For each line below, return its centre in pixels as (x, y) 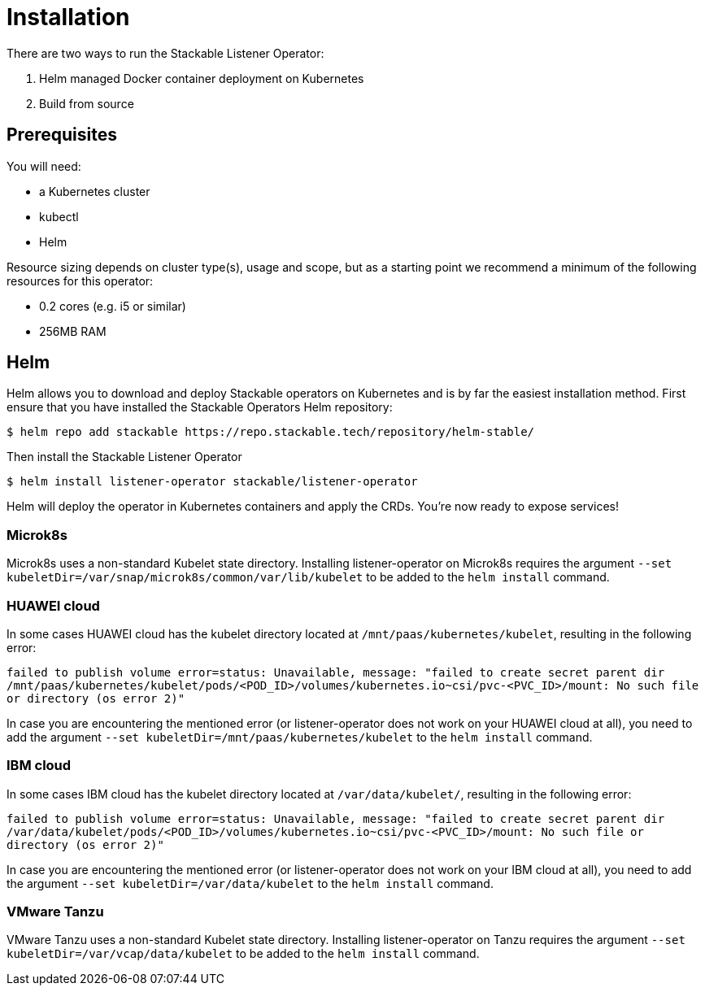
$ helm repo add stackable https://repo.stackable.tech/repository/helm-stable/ (271, 432)
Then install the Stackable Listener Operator (124, 457)
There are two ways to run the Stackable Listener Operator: (165, 53)
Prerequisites (62, 135)
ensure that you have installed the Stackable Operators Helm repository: (200, 407)
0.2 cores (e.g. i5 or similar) (113, 306)
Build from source (87, 103)
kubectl (59, 216)
